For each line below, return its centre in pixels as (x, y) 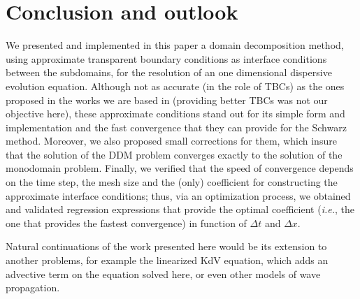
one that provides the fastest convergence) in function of (126, 223)
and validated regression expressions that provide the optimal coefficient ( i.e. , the (180, 209)
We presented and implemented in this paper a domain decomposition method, (175, 45)
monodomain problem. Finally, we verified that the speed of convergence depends (180, 168)
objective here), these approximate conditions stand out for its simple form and (175, 114)
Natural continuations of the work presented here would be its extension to (166, 246)
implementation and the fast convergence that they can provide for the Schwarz (176, 127)
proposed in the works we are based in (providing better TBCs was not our (167, 100)
